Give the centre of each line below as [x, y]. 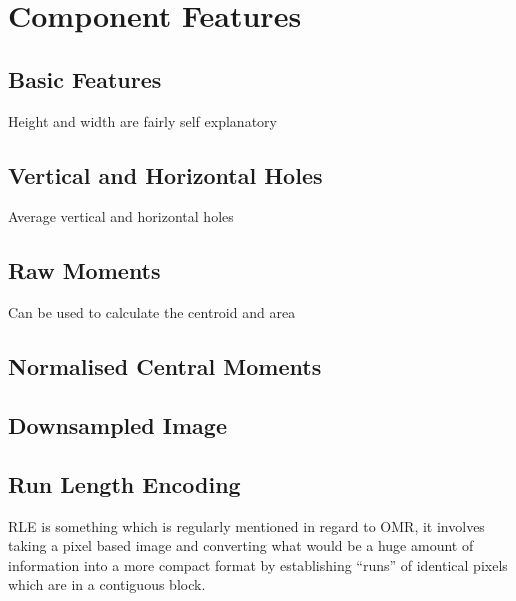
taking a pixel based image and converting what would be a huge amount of [241, 545]
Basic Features [85, 78]
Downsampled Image [117, 424]
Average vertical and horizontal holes [121, 216]
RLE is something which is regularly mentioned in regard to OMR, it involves [246, 525]
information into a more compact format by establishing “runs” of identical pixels [258, 564]
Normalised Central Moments [165, 366]
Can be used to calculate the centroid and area [152, 312]
